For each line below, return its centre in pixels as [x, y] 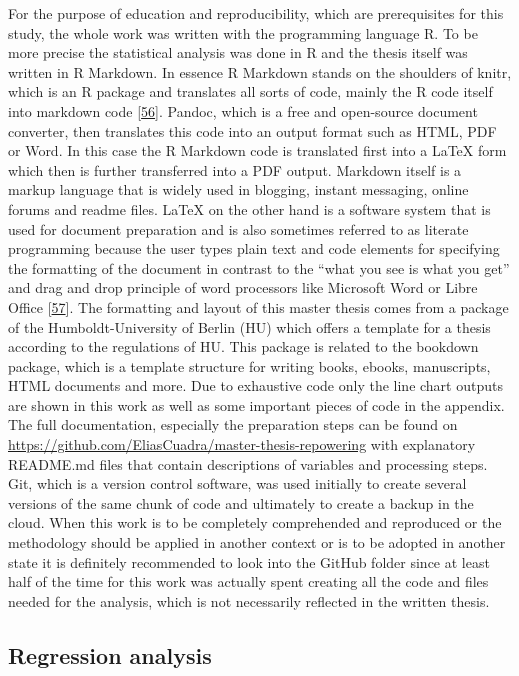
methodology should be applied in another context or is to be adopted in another [257, 542]
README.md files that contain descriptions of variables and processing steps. [248, 463]
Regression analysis [110, 654]
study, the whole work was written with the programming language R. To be [243, 32]
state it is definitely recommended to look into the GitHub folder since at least [249, 561]
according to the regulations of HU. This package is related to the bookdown [243, 346]
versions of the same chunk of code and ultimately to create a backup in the [241, 502]
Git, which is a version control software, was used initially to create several [237, 483]
